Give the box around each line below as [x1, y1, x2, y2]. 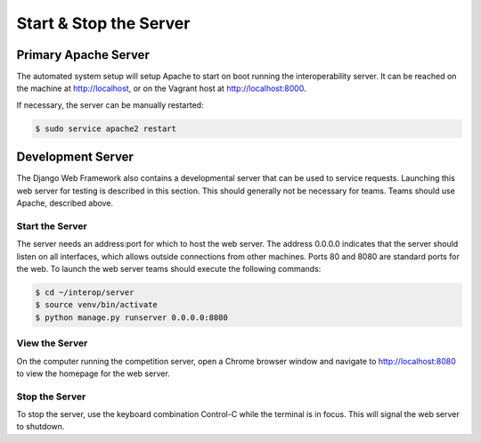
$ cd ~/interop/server [35, 288, 135, 298]
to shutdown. [16, 422, 65, 432]
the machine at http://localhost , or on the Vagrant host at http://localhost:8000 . [16, 83, 306, 94]
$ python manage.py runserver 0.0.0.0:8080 [35, 312, 229, 323]
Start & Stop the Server [16, 13, 191, 33]
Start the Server [16, 219, 88, 232]
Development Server [16, 150, 134, 165]
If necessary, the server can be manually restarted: [16, 99, 204, 110]
